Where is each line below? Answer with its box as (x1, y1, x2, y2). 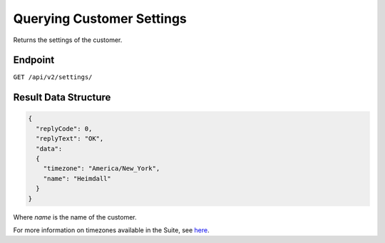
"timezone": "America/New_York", (43, 165, 160, 172)
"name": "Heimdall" (43, 175, 112, 182)
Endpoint (13, 54, 55, 66)
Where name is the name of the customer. (13, 212, 137, 221)
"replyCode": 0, (36, 125, 93, 133)
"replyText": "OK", (36, 135, 104, 143)
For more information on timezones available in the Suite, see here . (13, 225, 210, 234)
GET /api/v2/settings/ (13, 73, 93, 81)
